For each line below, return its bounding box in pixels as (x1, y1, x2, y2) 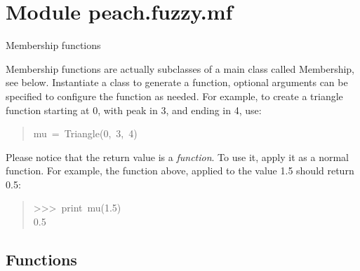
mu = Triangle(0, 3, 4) (33, 126, 138, 141)
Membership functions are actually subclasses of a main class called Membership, (6, 61, 355, 76)
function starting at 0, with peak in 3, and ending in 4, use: (6, 102, 262, 117)
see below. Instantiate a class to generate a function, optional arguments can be (6, 75, 348, 90)
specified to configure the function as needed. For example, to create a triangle (6, 88, 343, 103)
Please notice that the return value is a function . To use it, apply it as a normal (6, 149, 349, 164)
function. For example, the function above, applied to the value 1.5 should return (6, 163, 354, 178)
